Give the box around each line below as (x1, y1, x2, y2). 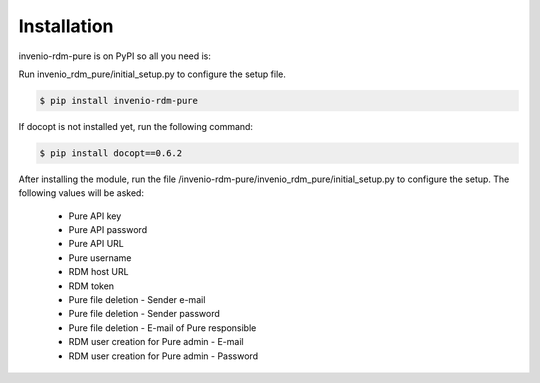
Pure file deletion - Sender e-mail (68, 294, 206, 305)
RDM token (68, 280, 115, 292)
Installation (18, 15, 114, 37)
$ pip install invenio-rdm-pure (39, 95, 199, 106)
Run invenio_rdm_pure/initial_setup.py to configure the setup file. (18, 68, 287, 80)
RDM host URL (68, 266, 129, 278)
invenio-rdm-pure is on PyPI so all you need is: (18, 50, 212, 62)
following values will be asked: (18, 187, 145, 199)
